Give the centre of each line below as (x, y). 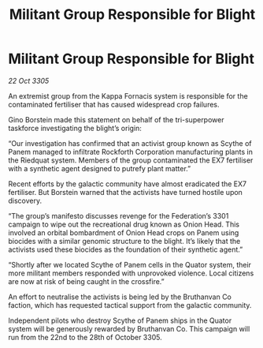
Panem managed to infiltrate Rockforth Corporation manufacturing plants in (131, 152)
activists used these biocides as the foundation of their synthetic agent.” (126, 249)
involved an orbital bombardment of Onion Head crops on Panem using (124, 232)
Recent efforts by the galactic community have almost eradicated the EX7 (127, 184)
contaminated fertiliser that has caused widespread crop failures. (114, 104)
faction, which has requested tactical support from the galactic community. (130, 305)
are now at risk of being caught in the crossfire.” (87, 281)
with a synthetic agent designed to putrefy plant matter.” (100, 168)
